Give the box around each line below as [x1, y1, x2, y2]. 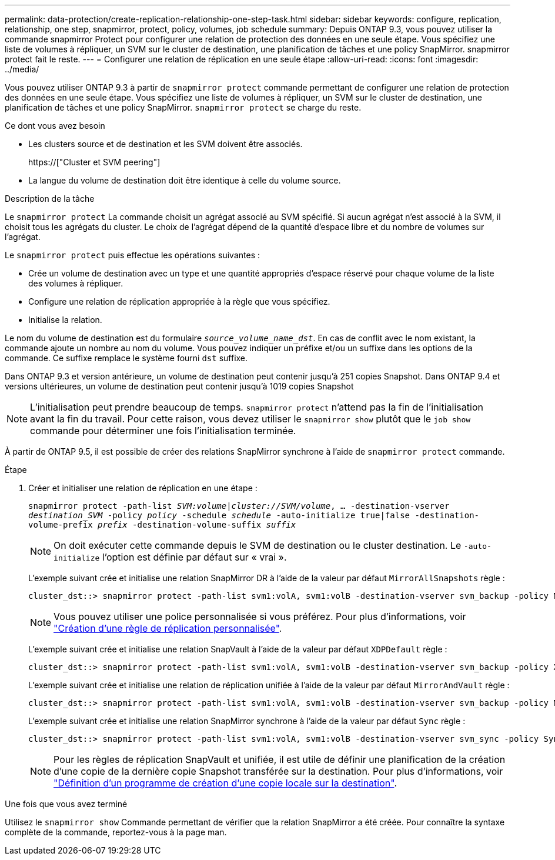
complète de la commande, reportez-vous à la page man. [5, 827, 227, 837]
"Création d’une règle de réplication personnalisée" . [54, 622, 282, 634]
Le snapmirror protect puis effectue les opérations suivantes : [5, 250, 260, 260]
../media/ [5, 64, 39, 74]
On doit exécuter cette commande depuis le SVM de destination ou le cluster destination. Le [54, 539, 462, 551]
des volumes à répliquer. [28, 278, 123, 288]
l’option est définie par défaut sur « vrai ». [102, 551, 287, 563]
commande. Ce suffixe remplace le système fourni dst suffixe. [5, 353, 248, 363]
